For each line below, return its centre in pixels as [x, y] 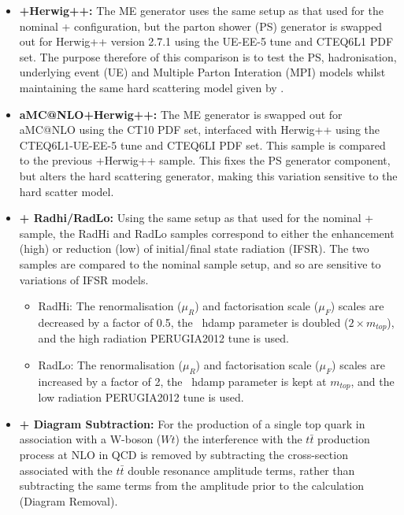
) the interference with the [239, 439]
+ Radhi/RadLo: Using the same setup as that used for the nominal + [196, 218]
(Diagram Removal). [69, 500]
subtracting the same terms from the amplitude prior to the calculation [191, 485]
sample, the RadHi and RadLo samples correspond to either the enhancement [207, 233]
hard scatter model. [67, 191]
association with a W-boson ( [90, 439]
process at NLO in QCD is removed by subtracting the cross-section [183, 454]
